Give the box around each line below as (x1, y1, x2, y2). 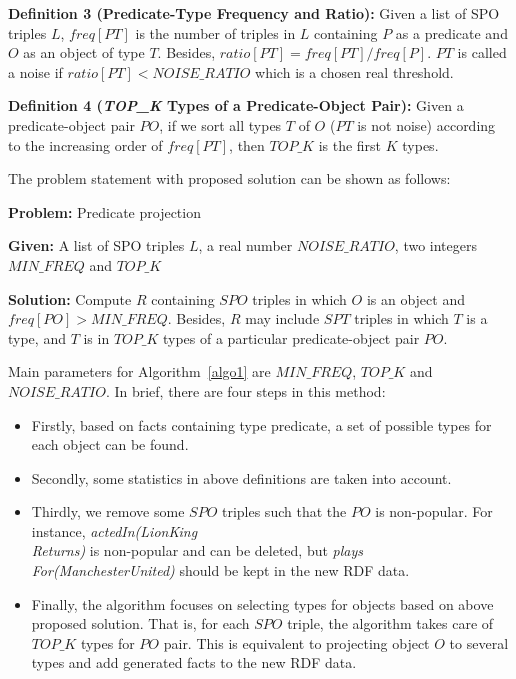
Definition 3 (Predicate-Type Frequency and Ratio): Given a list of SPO (8, 3, 500, 23)
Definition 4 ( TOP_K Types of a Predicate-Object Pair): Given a (8, 95, 464, 116)
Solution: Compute (8, 288, 132, 309)
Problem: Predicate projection (8, 201, 201, 222)
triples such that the (221, 501, 347, 522)
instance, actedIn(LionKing (31, 520, 198, 541)
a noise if (8, 61, 63, 82)
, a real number (198, 235, 293, 256)
